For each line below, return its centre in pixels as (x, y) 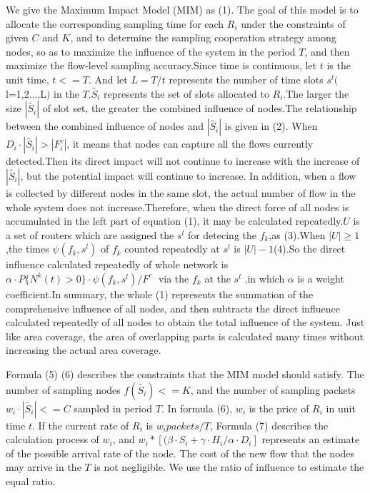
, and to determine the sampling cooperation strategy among (203, 37)
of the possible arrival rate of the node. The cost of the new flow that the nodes (180, 453)
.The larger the (316, 93)
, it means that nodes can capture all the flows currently (190, 144)
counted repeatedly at (172, 249)
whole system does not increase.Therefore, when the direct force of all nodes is (177, 207)
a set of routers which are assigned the (90, 234)
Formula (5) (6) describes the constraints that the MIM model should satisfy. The (185, 373)
